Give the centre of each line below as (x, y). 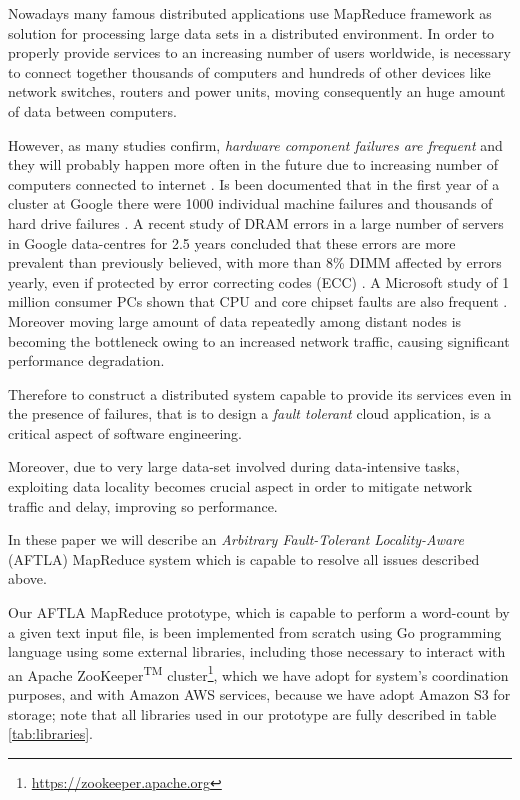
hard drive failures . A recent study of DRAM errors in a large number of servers (256, 222)
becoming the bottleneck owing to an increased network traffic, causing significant (259, 340)
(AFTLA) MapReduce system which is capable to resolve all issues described (244, 558)
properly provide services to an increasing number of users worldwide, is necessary (260, 52)
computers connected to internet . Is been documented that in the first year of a (254, 183)
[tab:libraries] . (50, 733)
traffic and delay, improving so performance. (143, 505)
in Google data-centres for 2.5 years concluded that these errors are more (232, 242)
